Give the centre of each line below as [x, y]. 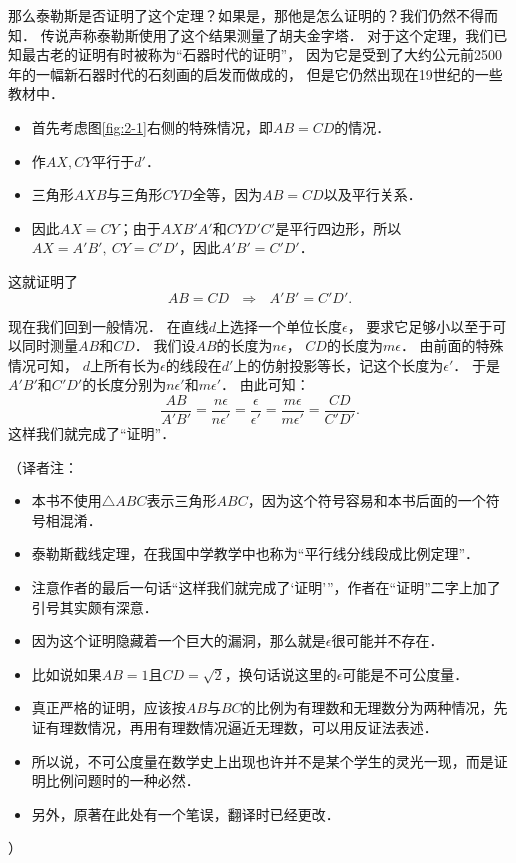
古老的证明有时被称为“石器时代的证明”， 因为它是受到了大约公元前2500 [268, 54]
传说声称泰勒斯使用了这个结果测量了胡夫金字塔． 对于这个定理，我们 [267, 34]
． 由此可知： [265, 384]
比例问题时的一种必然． [122, 780]
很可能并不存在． [387, 640]
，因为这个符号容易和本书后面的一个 [366, 500]
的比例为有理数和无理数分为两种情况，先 [374, 707]
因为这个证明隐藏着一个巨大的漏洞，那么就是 [178, 640]
